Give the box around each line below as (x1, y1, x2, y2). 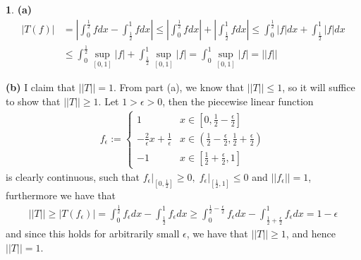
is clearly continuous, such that (6, 170, 140, 184)
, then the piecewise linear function (162, 93, 314, 108)
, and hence (286, 226, 336, 241)
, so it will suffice (282, 80, 355, 95)
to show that (6, 93, 61, 108)
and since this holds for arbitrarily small (6, 226, 180, 241)
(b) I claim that (6, 80, 75, 95)
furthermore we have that (6, 187, 116, 202)
